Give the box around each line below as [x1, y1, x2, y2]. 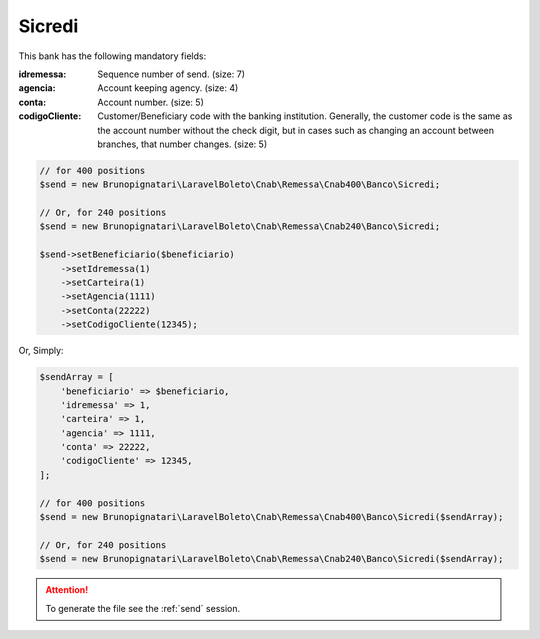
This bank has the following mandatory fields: [18, 50, 207, 62]
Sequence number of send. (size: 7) [97, 68, 245, 80]
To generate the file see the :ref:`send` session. [45, 602, 241, 614]
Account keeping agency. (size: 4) [97, 82, 239, 94]
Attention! [45, 584, 89, 596]
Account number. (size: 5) [97, 96, 204, 108]
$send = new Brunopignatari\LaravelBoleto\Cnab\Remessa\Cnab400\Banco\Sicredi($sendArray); [39, 511, 504, 523]
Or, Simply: [18, 345, 64, 357]
